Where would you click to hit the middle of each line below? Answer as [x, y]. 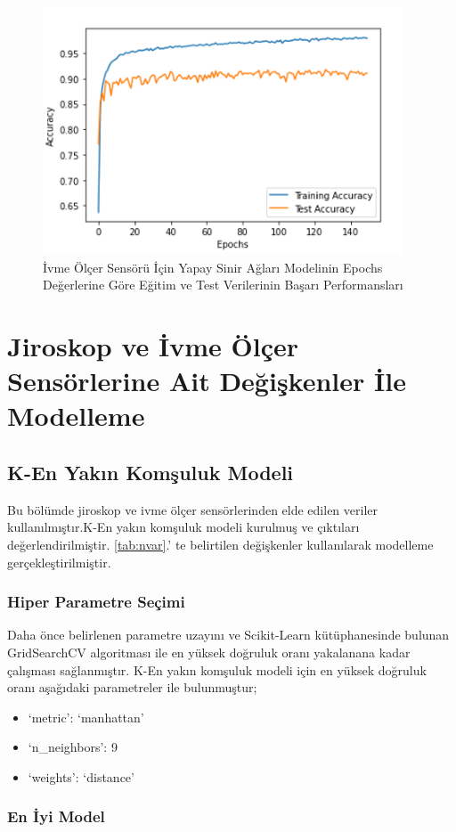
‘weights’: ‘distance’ [81, 776]
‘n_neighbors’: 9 [73, 747]
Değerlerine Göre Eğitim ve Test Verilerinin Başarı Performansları [223, 285]
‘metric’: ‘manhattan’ [86, 717]
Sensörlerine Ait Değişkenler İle [207, 381]
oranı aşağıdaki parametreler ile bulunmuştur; [132, 687]
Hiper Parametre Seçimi [96, 602]
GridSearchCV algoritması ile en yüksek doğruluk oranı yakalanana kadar [209, 652]
